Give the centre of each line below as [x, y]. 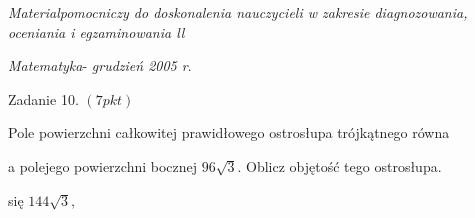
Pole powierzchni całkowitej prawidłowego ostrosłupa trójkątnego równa [229, 132]
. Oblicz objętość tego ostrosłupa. [339, 165]
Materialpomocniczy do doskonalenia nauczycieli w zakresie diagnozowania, [238, 12]
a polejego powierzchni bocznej [103, 165]
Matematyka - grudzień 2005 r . [100, 65]
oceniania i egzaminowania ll [96, 31]
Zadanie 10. [43, 98]
